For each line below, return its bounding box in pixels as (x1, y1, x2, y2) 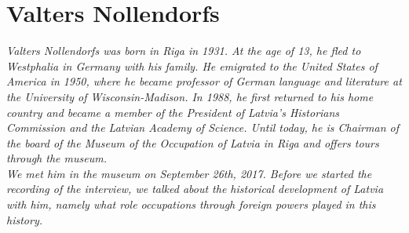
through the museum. (6, 150, 107, 166)
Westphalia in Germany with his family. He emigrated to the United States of (6, 57, 378, 74)
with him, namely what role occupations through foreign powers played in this (6, 196, 376, 213)
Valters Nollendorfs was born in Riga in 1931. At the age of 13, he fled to (6, 42, 361, 59)
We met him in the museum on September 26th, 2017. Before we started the (6, 165, 372, 181)
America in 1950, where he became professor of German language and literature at (6, 73, 402, 89)
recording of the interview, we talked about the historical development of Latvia (6, 180, 384, 197)
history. (6, 211, 42, 228)
